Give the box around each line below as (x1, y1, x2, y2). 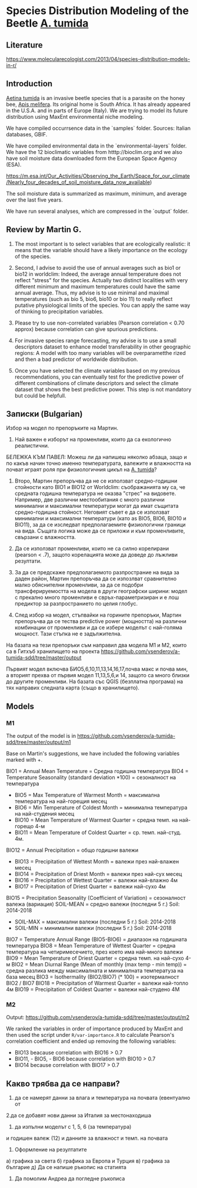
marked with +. (6, 757, 43, 764)
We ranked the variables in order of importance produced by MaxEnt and (6, 1025, 183, 1032)
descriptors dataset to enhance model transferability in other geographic (14, 343, 191, 350)
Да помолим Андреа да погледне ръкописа (14, 1175, 125, 1182)
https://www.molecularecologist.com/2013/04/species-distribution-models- (6, 56, 191, 62)
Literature (6, 40, 43, 50)
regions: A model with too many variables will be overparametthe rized (14, 349, 186, 356)
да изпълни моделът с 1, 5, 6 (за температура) (14, 1123, 132, 1130)
